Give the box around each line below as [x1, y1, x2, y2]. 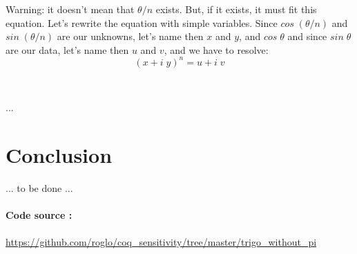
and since [287, 29, 327, 43]
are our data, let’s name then [6, 42, 129, 57]
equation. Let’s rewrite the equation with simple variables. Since [6, 15, 278, 30]
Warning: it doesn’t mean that [6, 2, 135, 16]
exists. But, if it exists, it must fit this [155, 2, 317, 16]
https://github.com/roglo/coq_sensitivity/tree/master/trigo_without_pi [6, 234, 317, 248]
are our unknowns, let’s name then [57, 29, 204, 43]
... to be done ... [6, 181, 73, 195]
